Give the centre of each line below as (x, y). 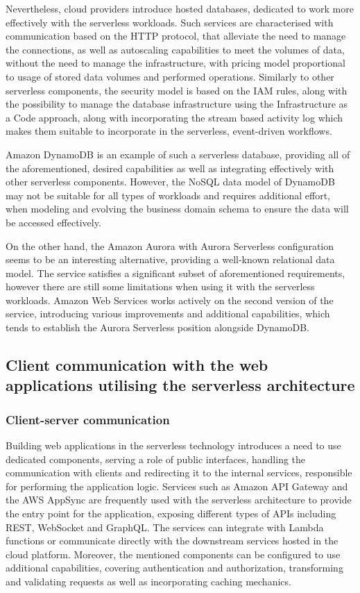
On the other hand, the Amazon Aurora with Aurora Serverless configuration (170, 245)
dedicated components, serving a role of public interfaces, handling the (156, 459)
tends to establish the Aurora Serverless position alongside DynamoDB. (158, 327)
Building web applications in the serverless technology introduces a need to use (173, 445)
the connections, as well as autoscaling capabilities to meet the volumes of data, (175, 49)
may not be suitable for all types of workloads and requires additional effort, (168, 195)
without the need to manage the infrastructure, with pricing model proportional (175, 63)
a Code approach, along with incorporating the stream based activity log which (174, 117)
